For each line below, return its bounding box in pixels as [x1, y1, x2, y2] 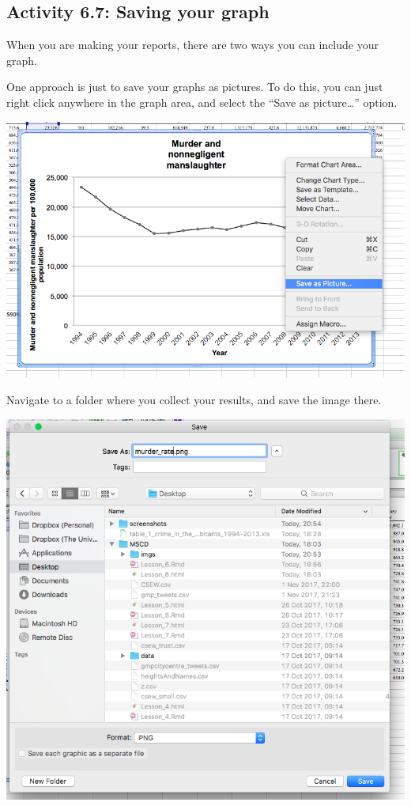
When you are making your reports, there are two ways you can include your [6, 36, 379, 53]
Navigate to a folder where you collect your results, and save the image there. [6, 391, 382, 407]
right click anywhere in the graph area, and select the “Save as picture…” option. [6, 93, 398, 110]
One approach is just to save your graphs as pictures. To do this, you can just [6, 78, 383, 95]
